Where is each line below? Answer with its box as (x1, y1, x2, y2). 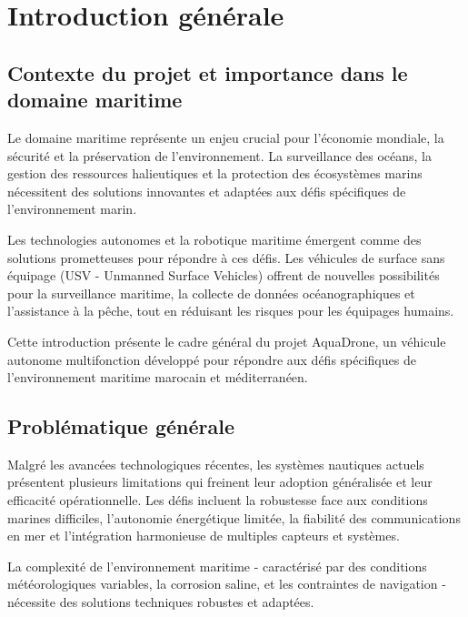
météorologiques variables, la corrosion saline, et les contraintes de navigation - (7, 574, 446, 593)
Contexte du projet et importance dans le (7, 58, 408, 86)
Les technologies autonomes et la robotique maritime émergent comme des (7, 229, 422, 248)
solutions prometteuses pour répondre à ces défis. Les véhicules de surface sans (7, 248, 445, 267)
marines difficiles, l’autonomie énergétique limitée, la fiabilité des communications (7, 508, 461, 527)
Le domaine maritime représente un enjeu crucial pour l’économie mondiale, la (7, 127, 444, 147)
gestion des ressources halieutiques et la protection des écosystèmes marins (7, 164, 423, 183)
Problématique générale (7, 412, 235, 440)
